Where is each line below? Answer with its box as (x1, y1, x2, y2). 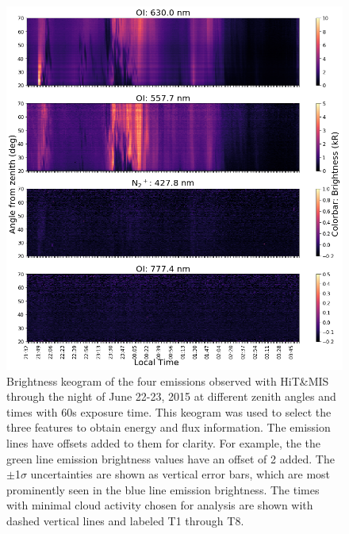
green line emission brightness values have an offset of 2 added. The (6, 450, 335, 467)
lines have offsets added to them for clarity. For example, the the (6, 434, 321, 451)
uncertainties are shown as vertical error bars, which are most (30, 466, 331, 482)
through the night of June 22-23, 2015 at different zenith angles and (6, 388, 336, 405)
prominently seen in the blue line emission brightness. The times (6, 481, 320, 498)
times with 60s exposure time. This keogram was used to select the (6, 403, 332, 420)
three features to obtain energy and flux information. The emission (6, 419, 331, 436)
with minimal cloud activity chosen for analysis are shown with (6, 497, 313, 513)
